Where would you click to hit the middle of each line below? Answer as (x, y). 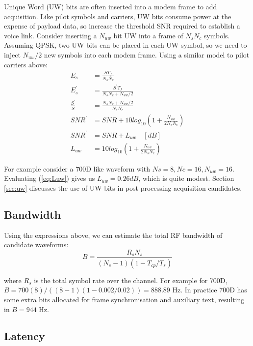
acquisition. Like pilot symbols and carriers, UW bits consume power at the (118, 16)
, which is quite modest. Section (186, 178)
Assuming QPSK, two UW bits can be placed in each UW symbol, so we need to (126, 45)
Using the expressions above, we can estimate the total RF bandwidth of (113, 235)
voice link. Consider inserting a (51, 35)
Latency (25, 335)
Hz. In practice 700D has (210, 290)
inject (12, 54)
